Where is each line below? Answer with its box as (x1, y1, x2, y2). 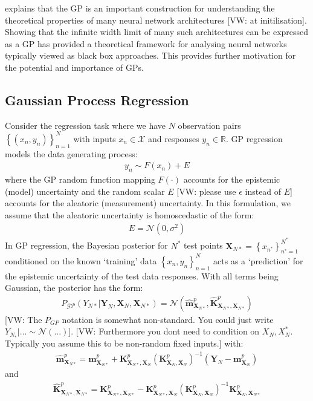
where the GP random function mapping (5, 173, 155, 186)
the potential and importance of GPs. (5, 60, 144, 73)
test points (183, 239, 223, 252)
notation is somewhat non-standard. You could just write (62, 313, 274, 325)
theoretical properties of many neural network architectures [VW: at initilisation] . (5, 13, 307, 26)
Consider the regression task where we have (5, 119, 166, 131)
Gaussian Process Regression (5, 90, 189, 109)
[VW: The (5, 313, 42, 325)
